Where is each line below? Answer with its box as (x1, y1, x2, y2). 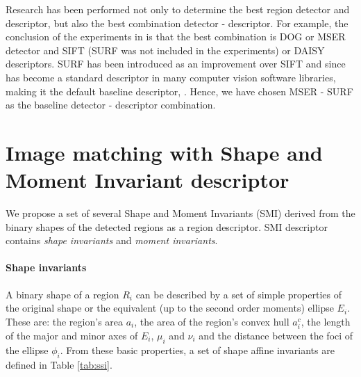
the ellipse (6, 342, 49, 357)
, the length (301, 314, 351, 328)
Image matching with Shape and (6, 138, 323, 166)
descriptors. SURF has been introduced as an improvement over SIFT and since (6, 56, 346, 71)
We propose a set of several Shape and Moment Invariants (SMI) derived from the (6, 206, 355, 220)
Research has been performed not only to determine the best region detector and (6, 2, 350, 16)
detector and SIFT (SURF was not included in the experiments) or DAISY (6, 42, 325, 57)
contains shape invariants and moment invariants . (6, 233, 218, 248)
